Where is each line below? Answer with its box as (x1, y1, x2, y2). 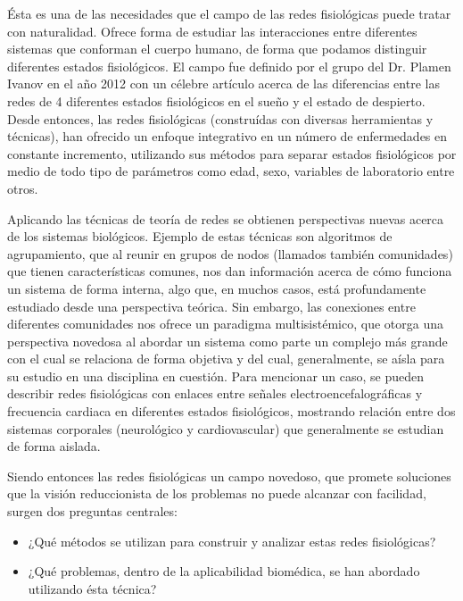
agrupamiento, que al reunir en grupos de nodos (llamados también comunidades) (7, 244, 453, 263)
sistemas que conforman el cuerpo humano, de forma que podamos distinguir (7, 39, 427, 58)
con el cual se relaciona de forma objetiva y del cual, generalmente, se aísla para (7, 349, 445, 368)
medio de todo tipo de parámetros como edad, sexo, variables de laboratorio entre (7, 162, 455, 180)
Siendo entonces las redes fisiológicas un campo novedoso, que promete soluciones (7, 466, 451, 485)
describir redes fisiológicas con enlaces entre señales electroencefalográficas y (7, 384, 423, 403)
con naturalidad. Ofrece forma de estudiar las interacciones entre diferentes (7, 21, 418, 40)
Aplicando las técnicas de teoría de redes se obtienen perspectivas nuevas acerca (7, 209, 444, 228)
